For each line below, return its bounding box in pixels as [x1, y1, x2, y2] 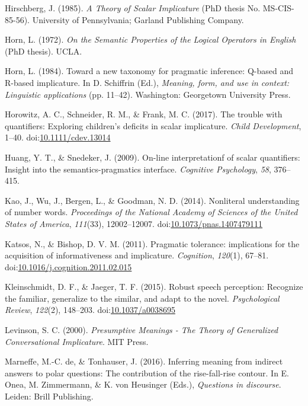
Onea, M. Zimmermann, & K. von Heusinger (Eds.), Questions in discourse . [5, 378, 281, 391]
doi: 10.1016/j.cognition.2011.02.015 [5, 260, 132, 273]
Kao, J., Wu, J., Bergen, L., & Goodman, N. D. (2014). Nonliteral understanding [5, 194, 300, 206]
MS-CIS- [262, 2, 294, 14]
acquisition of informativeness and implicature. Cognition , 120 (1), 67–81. [5, 249, 269, 261]
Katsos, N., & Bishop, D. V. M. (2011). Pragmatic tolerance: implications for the [5, 237, 300, 250]
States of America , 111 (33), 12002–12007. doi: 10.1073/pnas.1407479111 [5, 217, 263, 229]
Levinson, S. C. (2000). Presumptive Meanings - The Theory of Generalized [5, 324, 278, 336]
